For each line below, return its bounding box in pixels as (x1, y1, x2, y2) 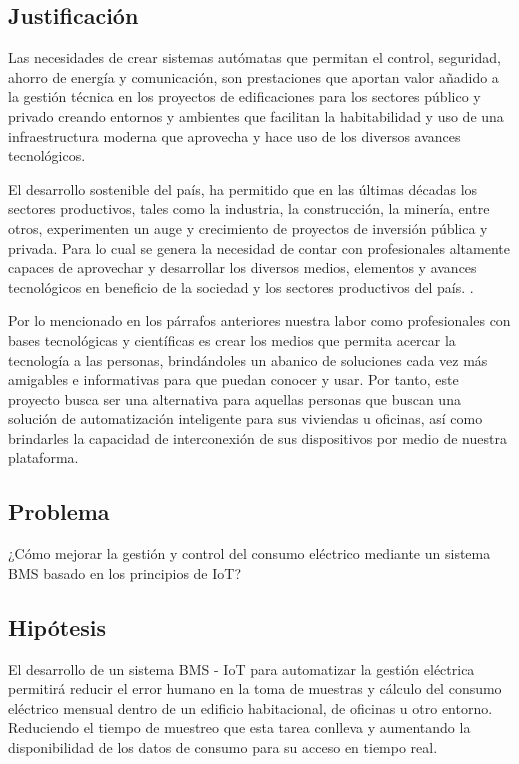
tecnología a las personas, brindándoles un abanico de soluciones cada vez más (8, 349, 488, 370)
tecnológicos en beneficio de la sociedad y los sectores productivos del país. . (8, 276, 474, 297)
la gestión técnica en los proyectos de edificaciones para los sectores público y (8, 86, 481, 107)
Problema (8, 496, 110, 527)
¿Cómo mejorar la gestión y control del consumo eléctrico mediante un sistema (8, 543, 491, 564)
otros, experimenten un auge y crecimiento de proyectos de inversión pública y (8, 217, 488, 238)
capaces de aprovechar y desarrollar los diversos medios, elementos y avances (8, 257, 477, 278)
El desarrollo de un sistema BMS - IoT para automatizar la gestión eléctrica (8, 658, 475, 679)
